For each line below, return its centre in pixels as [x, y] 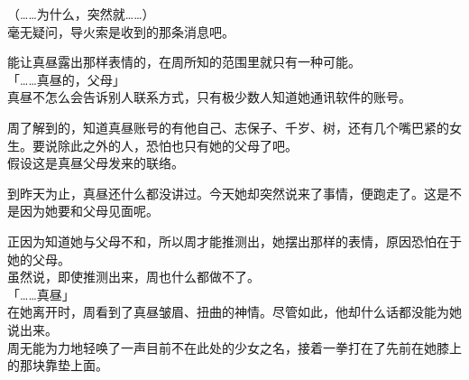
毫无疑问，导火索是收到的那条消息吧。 [121, 31]
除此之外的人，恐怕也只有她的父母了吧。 [177, 145]
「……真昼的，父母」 [66, 79]
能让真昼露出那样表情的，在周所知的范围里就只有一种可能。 [184, 62]
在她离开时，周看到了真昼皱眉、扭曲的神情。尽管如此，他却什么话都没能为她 [234, 312]
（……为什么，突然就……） [81, 14]
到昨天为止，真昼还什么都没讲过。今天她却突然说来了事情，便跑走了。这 [222, 193]
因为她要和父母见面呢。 [89, 211]
